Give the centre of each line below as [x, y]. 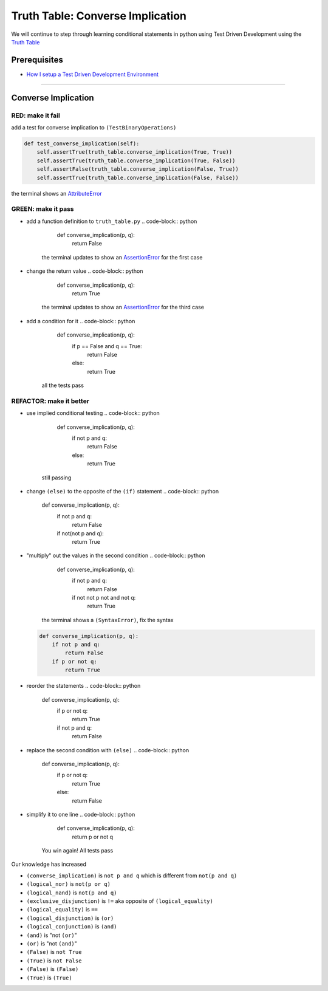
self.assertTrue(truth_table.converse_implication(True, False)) [136, 160]
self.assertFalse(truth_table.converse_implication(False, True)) [138, 169]
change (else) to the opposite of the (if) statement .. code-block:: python [122, 492]
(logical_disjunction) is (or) [70, 918]
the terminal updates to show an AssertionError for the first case [122, 257]
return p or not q [93, 837]
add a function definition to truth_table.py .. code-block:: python [112, 221]
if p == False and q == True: [107, 346]
